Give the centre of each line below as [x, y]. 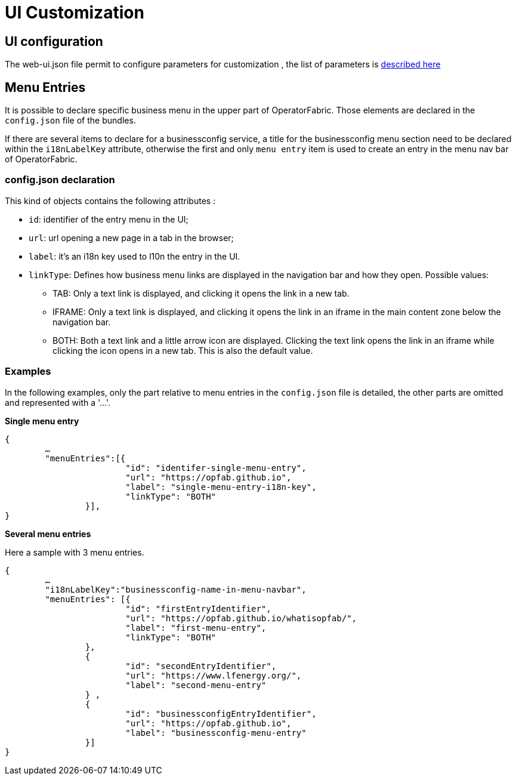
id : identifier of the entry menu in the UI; [109, 219]
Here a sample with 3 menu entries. [75, 552]
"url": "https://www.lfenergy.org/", [214, 675]
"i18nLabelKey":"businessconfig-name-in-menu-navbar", [176, 589]
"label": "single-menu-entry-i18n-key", [221, 487]
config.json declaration [60, 180]
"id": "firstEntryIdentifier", [198, 608]
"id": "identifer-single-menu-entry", [216, 468]
